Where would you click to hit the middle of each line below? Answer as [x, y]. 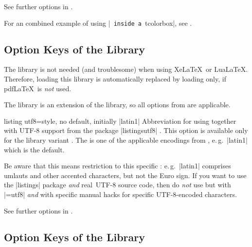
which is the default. [34, 149]
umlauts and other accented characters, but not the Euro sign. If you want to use [125, 175]
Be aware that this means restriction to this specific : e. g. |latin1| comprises [117, 166]
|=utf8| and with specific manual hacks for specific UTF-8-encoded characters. [120, 194]
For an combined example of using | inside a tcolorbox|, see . [98, 23]
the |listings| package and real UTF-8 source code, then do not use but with [117, 185]
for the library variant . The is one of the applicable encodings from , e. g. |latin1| [126, 140]
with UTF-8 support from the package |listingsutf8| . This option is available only [126, 130]
